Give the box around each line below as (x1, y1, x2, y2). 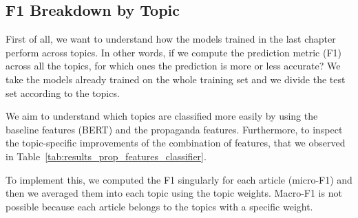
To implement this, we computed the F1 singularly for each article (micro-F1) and (6, 172, 352, 186)
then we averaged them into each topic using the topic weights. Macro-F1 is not (6, 186, 342, 200)
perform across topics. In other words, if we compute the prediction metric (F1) (6, 45, 342, 59)
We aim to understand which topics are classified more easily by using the (6, 109, 318, 123)
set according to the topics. (6, 85, 120, 100)
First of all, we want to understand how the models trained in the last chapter (6, 32, 336, 46)
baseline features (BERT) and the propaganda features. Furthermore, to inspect (6, 122, 343, 136)
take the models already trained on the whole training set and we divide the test (6, 72, 346, 86)
